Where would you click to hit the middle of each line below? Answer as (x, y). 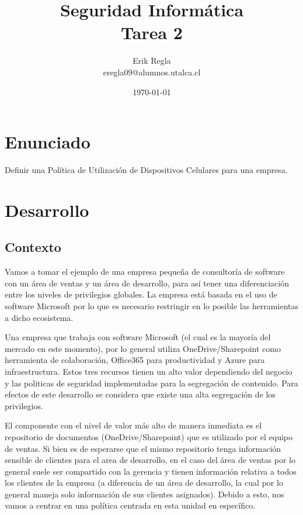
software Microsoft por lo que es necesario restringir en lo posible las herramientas (151, 305)
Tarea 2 (152, 32)
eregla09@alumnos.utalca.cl (152, 72)
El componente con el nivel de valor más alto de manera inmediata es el (133, 425)
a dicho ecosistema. (39, 317)
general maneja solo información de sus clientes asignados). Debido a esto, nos (144, 494)
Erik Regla (152, 61)
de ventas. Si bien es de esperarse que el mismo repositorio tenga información (143, 448)
